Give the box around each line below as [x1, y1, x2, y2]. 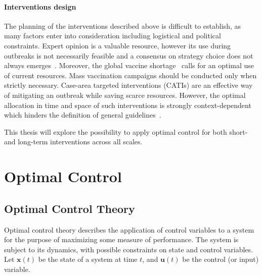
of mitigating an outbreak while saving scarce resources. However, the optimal [4, 89, 246, 100]
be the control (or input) [182, 254, 259, 264]
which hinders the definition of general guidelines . [4, 109, 161, 120]
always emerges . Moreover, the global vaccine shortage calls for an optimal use [4, 60, 254, 71]
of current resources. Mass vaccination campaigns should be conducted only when [4, 70, 257, 80]
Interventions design [4, 1, 76, 12]
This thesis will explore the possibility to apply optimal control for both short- [4, 126, 248, 137]
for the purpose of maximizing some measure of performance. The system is [4, 234, 239, 245]
